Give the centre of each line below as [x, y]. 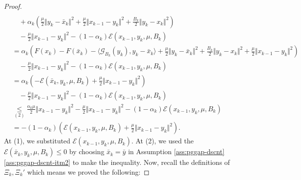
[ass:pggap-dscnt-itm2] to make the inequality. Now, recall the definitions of [117, 162]
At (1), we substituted [37, 141]
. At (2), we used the [162, 141]
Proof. [13, 6]
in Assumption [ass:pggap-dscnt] [176, 151]
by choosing [87, 151]
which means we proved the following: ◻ [88, 171]
